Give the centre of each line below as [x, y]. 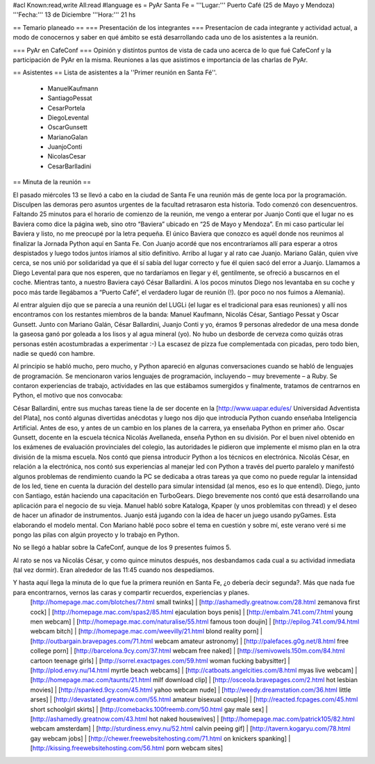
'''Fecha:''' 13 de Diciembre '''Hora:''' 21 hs [74, 15]
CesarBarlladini [69, 166]
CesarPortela [66, 108]
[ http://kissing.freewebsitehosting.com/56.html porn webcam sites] [127, 748]
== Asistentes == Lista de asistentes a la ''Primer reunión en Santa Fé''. [115, 72]
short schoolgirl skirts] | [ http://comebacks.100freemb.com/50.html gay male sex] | [149, 709]
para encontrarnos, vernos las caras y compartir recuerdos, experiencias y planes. [131, 592]
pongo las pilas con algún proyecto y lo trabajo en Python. [96, 535]
